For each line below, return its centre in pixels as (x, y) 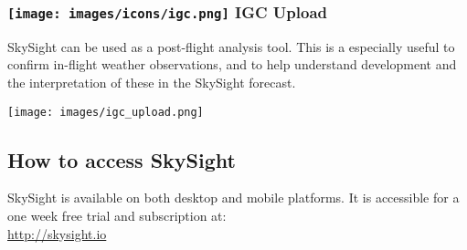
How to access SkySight (122, 159)
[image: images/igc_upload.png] (106, 112)
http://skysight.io (57, 233)
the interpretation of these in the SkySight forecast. (152, 82)
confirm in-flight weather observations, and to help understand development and (232, 64)
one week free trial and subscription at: (117, 216)
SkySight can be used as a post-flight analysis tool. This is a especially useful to (231, 46)
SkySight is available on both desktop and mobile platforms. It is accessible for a (233, 198)
